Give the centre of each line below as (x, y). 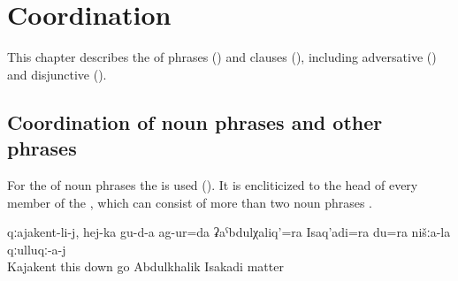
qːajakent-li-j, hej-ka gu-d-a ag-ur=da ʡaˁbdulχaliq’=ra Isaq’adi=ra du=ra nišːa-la (229, 232)
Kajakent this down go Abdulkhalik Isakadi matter (145, 266)
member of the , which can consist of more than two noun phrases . (190, 202)
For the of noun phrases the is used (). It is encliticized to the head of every (213, 184)
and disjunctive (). (57, 74)
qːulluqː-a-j (37, 249)
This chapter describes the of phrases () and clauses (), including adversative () (222, 57)
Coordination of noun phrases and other (195, 122)
